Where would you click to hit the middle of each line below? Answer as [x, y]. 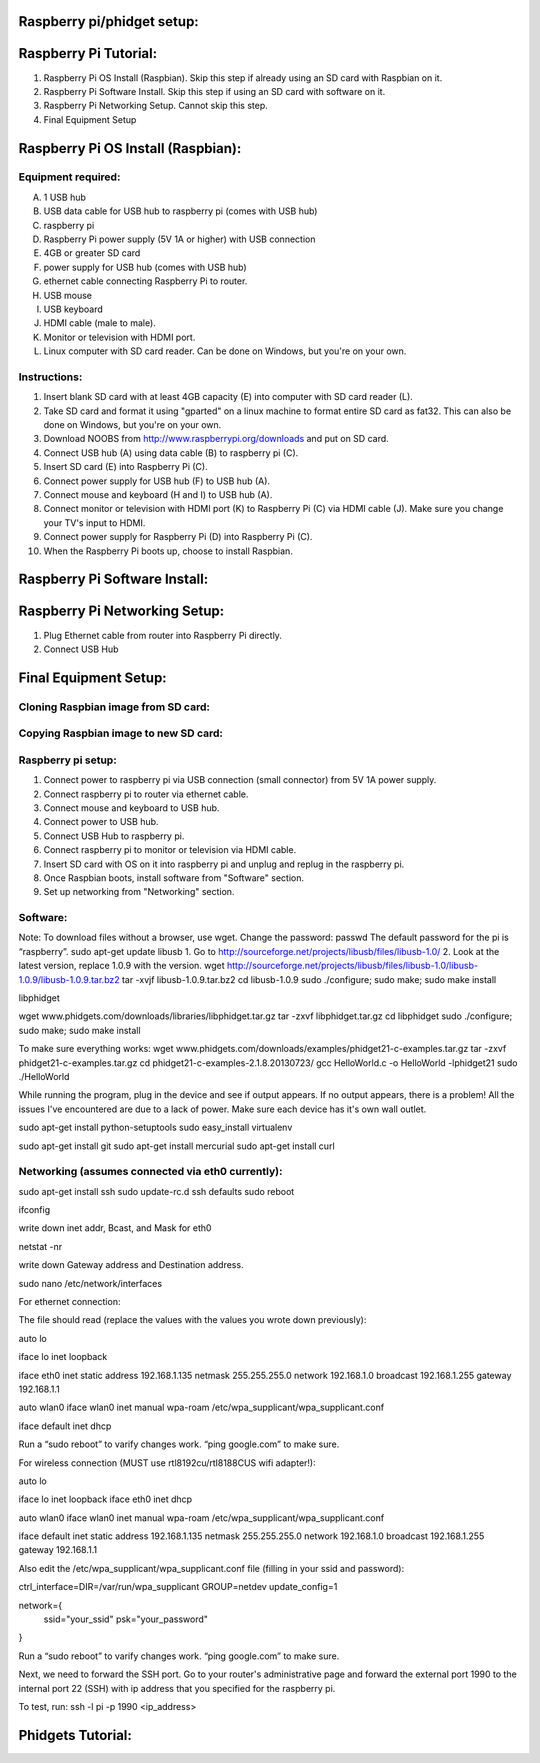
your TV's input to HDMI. [94, 522]
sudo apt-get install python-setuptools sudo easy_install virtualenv [155, 1127]
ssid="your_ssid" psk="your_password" [126, 1619]
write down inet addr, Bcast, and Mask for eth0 [115, 1228]
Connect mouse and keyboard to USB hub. [131, 807]
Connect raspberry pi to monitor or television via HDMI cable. [170, 850]
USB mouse [67, 295]
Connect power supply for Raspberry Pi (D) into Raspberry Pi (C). [178, 537]
